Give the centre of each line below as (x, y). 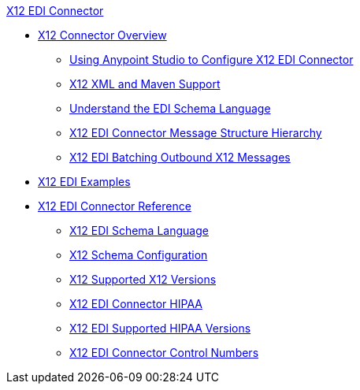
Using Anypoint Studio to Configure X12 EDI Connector (212, 59)
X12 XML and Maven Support (145, 84)
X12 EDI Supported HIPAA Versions (160, 328)
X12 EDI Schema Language (139, 230)
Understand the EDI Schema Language (170, 108)
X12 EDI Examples (84, 182)
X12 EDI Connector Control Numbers (164, 353)
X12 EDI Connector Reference (115, 206)
